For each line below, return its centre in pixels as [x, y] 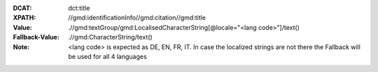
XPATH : [24, 18]
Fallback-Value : [36, 37]
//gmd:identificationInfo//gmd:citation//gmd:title [137, 18]
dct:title [79, 8]
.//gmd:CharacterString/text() [111, 37]
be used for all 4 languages [107, 56]
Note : [21, 47]
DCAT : [22, 8]
